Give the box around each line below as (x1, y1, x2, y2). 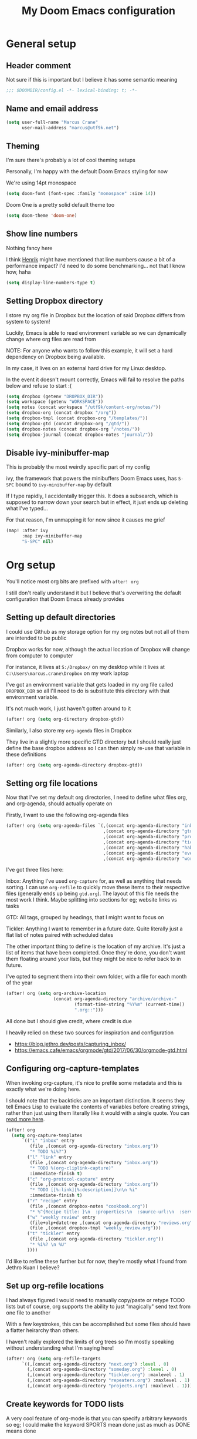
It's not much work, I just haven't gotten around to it (6, 705, 131, 712)
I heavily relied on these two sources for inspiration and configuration (6, 1029, 174, 1036)
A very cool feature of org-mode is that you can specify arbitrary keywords (6, 1414, 188, 1422)
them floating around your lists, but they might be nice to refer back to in (6, 956, 181, 963)
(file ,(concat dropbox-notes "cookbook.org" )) (29, 1203, 148, 1209)
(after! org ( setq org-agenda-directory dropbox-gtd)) (6, 762, 143, 768)
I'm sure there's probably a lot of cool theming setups (6, 157, 136, 164)
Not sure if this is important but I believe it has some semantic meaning (6, 76, 178, 83)
